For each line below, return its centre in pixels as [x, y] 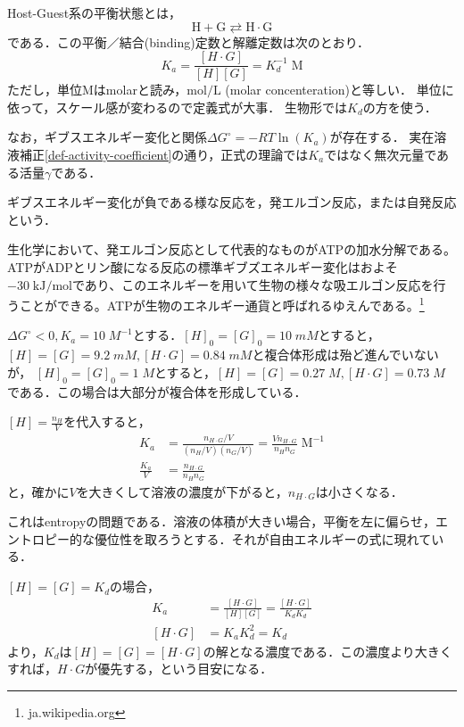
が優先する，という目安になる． [179, 669]
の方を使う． [400, 107]
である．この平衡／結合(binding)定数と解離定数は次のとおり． [189, 41]
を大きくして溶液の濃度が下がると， [182, 491]
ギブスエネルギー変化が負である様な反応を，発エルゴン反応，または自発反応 [232, 202]
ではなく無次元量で [381, 155]
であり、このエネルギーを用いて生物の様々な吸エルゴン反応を [253, 284]
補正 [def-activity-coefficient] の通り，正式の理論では [164, 155]
